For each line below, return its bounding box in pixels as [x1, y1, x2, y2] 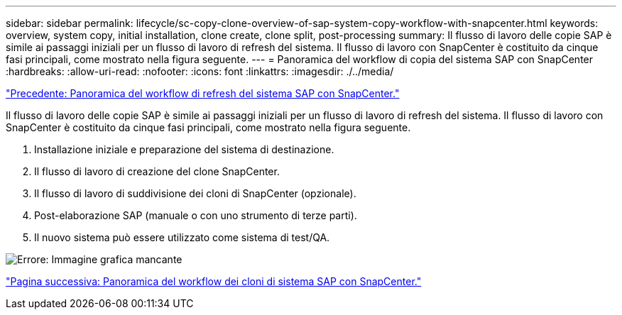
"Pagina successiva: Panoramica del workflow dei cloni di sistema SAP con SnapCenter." [6, 275, 422, 287]
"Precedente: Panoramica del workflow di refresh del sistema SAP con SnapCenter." [6, 87, 400, 99]
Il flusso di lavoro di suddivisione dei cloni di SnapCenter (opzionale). [34, 187, 356, 199]
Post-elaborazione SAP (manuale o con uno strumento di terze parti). [34, 209, 357, 221]
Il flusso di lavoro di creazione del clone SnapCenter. [34, 165, 280, 177]
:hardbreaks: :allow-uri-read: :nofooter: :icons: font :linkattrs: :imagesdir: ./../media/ [6, 65, 394, 77]
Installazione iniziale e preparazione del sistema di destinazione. [34, 143, 334, 155]
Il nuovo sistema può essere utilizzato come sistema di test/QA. [34, 231, 330, 243]
